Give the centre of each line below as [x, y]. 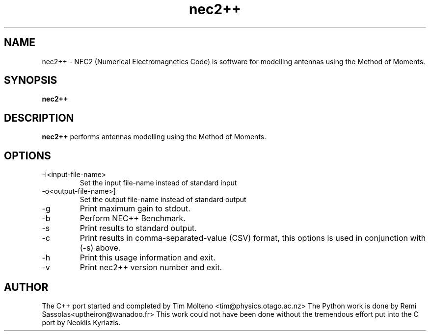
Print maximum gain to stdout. [135, 209]
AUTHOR [26, 287]
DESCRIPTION [39, 118]
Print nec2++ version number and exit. [151, 268]
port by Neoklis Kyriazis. [81, 322]
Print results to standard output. [138, 228]
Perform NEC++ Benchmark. [133, 219]
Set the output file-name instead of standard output [163, 200]
